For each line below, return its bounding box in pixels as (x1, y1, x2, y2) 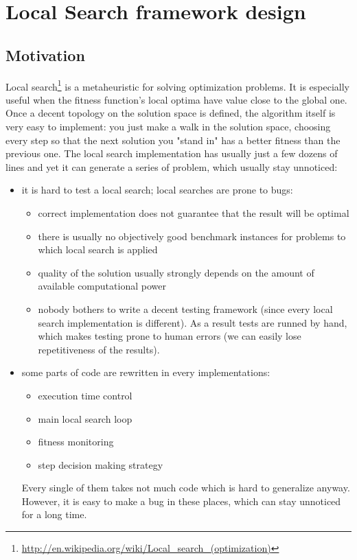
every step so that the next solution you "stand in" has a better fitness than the (5, 132, 341, 147)
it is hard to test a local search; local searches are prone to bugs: (21, 183, 293, 197)
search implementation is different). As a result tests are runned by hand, (38, 315, 347, 329)
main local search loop (38, 411, 133, 425)
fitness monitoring (38, 434, 114, 449)
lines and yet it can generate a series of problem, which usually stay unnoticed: (5, 159, 338, 174)
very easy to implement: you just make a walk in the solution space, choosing (5, 119, 331, 134)
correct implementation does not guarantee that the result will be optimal (38, 205, 349, 220)
